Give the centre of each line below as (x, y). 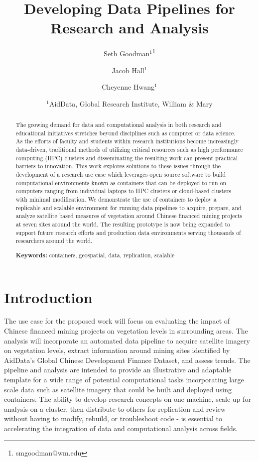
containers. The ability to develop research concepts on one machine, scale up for (128, 399)
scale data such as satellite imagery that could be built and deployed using (118, 389)
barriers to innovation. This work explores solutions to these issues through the (118, 166)
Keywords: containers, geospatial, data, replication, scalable (95, 255)
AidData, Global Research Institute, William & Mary (131, 103)
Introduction (48, 297)
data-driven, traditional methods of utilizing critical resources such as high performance (129, 150)
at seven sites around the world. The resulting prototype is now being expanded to (123, 224)
